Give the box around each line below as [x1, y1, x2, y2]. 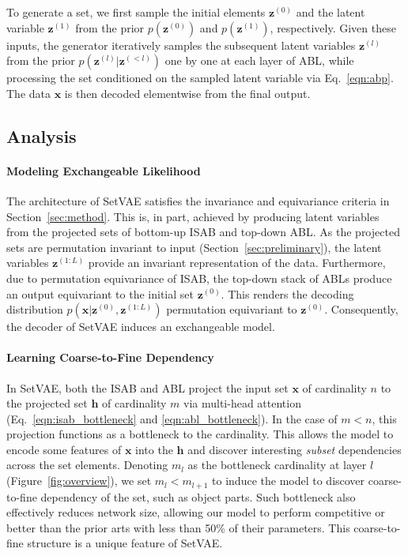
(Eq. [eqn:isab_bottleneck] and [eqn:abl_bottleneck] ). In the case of [6, 410, 338, 426]
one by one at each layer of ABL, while [164, 52, 354, 69]
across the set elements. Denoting [6, 456, 168, 473]
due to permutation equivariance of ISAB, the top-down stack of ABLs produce [6, 269, 392, 286]
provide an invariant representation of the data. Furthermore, [88, 254, 386, 271]
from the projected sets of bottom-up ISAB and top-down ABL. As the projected [6, 224, 400, 240]
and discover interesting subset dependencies [187, 441, 402, 457]
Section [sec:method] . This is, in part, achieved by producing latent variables [6, 208, 380, 224]
